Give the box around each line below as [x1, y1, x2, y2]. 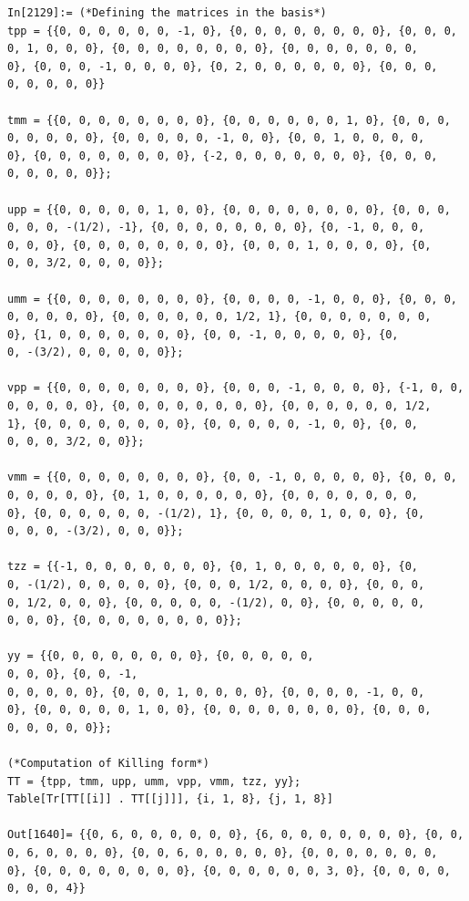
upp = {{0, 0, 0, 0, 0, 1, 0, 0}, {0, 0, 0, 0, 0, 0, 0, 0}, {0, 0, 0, [7, 202, 451, 216]
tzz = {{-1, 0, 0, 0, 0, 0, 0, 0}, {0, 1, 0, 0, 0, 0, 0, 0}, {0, [7, 560, 419, 574]
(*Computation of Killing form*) [7, 756, 209, 770]
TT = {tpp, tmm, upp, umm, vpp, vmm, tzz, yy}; [7, 774, 301, 788]
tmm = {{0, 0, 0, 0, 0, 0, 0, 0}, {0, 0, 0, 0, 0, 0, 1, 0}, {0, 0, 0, [7, 113, 451, 127]
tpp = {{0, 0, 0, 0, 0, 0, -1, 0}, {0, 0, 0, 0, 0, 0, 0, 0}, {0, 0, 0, [7, 24, 457, 37]
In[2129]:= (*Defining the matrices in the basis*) [7, 6, 327, 19]
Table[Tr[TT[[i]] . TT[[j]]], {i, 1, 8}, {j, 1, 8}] [7, 792, 333, 806]
